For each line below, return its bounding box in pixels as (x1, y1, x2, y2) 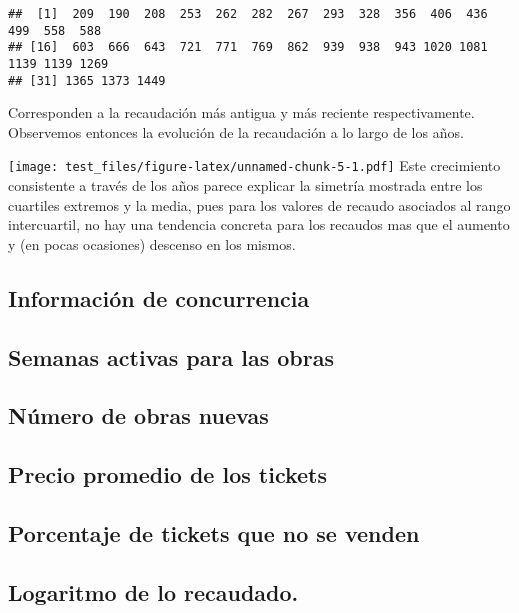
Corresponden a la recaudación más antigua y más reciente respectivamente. (8, 102, 475, 123)
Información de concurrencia (8, 282, 310, 313)
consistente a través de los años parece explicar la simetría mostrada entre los (8, 175, 483, 196)
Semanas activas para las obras (8, 341, 334, 372)
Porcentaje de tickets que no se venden (8, 518, 420, 549)
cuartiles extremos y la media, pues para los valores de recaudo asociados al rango (8, 194, 511, 215)
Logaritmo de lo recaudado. (8, 576, 299, 607)
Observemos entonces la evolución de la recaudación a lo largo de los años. (8, 121, 464, 142)
